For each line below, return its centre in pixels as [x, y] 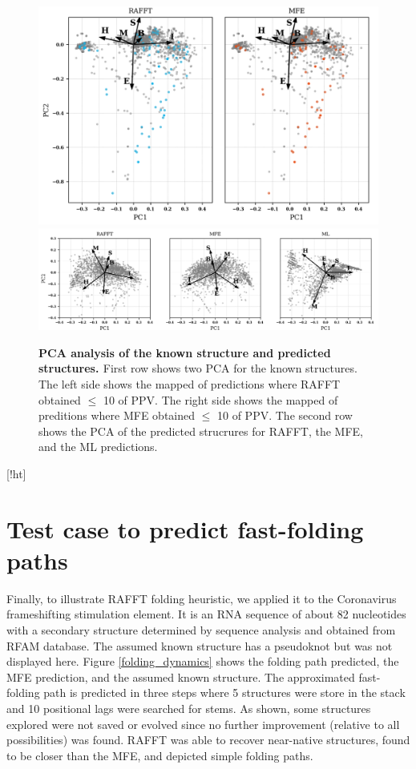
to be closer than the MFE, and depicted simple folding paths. [160, 755]
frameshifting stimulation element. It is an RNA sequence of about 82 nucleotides [206, 614]
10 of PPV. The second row [285, 415]
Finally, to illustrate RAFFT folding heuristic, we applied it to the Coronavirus [202, 598]
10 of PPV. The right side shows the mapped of [220, 399]
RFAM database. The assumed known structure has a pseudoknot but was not [200, 645]
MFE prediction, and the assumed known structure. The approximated [181, 676]
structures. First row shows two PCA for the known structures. [198, 368]
